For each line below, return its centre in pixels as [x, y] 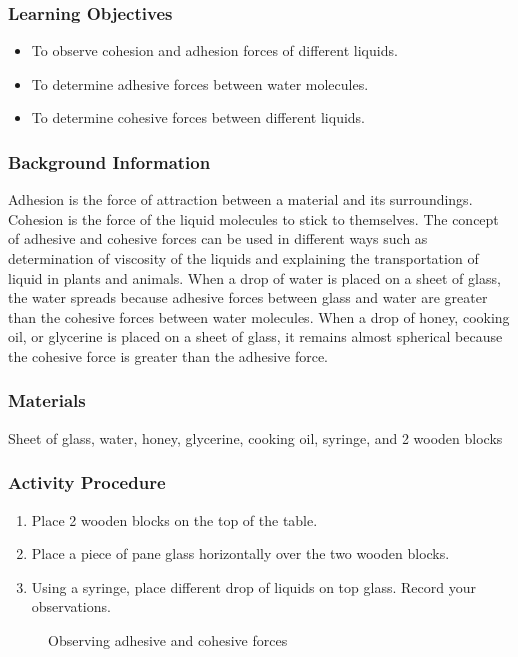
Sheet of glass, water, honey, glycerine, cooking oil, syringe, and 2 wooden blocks [255, 437]
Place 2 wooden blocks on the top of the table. [174, 519]
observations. [71, 606]
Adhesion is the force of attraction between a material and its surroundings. [240, 199]
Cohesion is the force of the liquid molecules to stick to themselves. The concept [253, 218]
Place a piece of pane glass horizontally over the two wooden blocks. [240, 553]
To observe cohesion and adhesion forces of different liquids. [214, 50]
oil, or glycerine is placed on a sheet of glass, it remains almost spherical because [255, 336]
